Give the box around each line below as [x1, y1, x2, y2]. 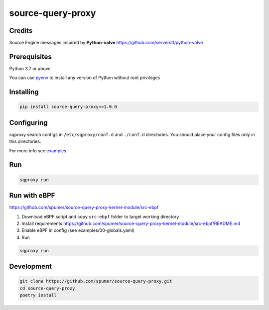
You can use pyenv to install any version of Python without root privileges [9, 75, 160, 81]
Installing [9, 88, 39, 97]
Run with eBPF [9, 192, 55, 200]
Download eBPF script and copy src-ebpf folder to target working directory [21, 213, 179, 219]
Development [9, 262, 52, 271]
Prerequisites [9, 52, 52, 61]
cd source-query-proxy [19, 285, 75, 291]
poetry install [19, 293, 57, 298]
